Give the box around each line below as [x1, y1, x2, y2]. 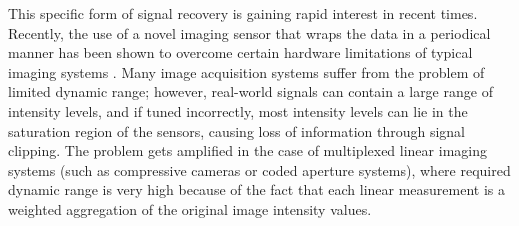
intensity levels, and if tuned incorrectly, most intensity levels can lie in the [8, 100, 468, 121]
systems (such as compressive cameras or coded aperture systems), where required [8, 159, 511, 180]
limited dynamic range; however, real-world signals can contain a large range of [8, 81, 493, 102]
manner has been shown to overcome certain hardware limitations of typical [8, 42, 473, 63]
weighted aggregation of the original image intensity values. [8, 198, 372, 219]
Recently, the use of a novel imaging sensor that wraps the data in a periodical [8, 22, 491, 43]
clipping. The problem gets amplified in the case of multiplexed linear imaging [8, 140, 487, 161]
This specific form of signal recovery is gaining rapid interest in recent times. [8, 3, 478, 23]
